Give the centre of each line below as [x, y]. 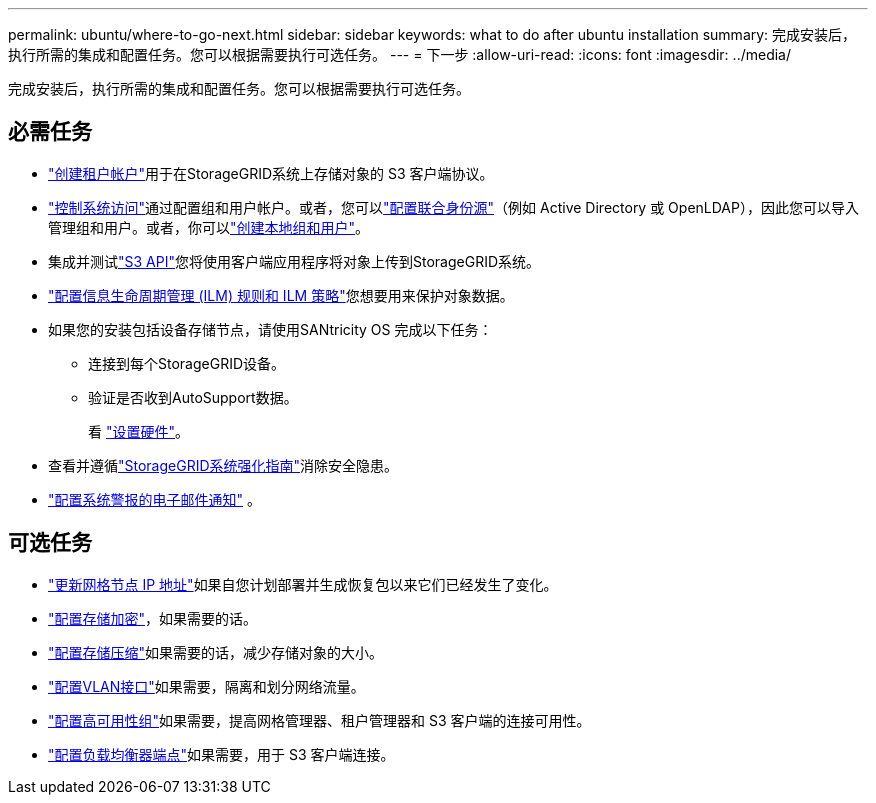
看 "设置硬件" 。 [138, 431]
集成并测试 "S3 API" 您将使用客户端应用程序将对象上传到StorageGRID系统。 [294, 261]
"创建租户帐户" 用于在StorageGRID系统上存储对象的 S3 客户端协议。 [271, 173]
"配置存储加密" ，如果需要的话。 [153, 618]
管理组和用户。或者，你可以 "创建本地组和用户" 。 [209, 227]
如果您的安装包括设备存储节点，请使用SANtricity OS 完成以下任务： [270, 329]
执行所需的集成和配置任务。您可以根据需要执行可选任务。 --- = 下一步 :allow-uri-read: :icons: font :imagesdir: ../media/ [400, 54]
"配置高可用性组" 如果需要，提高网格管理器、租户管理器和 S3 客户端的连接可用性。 [319, 720]
